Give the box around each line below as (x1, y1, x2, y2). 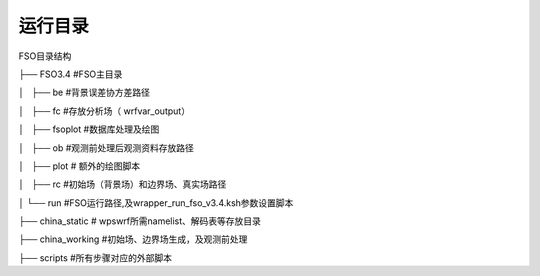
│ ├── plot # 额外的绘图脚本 (18, 160, 140, 172)
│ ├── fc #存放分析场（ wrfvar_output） (18, 105, 190, 117)
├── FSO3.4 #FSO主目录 (18, 68, 123, 80)
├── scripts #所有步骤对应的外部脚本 (18, 251, 173, 264)
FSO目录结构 (18, 50, 72, 62)
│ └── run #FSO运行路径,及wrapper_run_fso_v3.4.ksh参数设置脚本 (18, 196, 294, 209)
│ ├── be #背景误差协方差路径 (18, 86, 150, 99)
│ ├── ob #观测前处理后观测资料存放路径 (18, 141, 195, 154)
